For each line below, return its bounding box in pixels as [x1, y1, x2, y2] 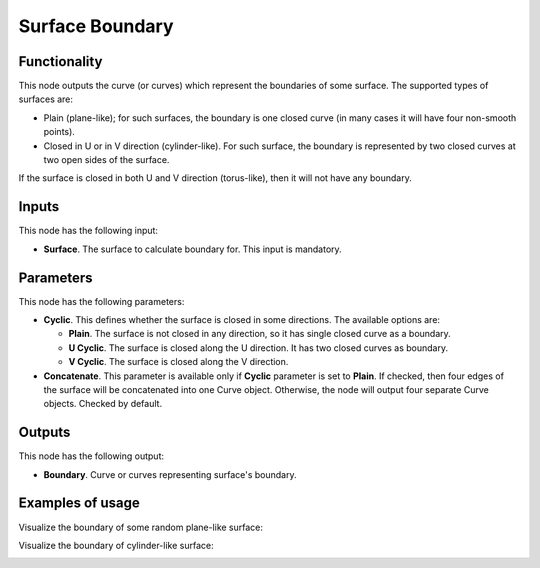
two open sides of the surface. [43, 154, 170, 166]
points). [43, 126, 75, 138]
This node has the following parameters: [18, 295, 185, 307]
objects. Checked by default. [43, 398, 163, 410]
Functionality [18, 53, 103, 70]
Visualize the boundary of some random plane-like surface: [18, 521, 264, 533]
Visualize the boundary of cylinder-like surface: [18, 539, 214, 551]
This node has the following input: [18, 225, 159, 237]
